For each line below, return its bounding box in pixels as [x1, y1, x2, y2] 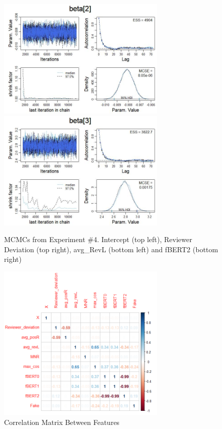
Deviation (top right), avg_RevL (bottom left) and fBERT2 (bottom [4, 244, 218, 254]
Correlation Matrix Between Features [4, 417, 120, 427]
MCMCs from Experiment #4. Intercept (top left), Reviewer [4, 234, 192, 245]
